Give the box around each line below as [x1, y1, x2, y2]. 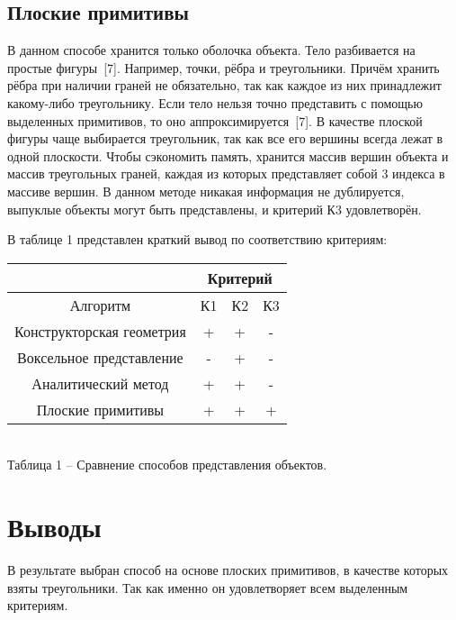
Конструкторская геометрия [14, 320, 186, 342]
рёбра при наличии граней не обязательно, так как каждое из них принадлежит [7, 76, 442, 95]
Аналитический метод [31, 372, 169, 394]
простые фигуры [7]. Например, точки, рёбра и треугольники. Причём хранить [7, 58, 440, 77]
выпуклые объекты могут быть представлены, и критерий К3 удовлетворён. [7, 199, 422, 218]
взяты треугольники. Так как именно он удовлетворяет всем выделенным [7, 578, 408, 597]
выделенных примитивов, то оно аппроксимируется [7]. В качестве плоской [7, 111, 423, 130]
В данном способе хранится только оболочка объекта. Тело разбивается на [7, 41, 416, 59]
